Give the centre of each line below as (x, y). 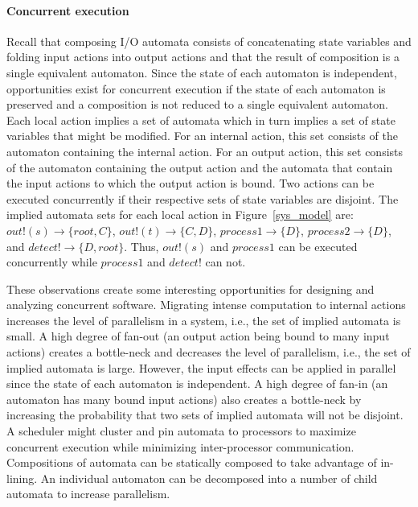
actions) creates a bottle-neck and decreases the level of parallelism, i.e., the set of (209, 352)
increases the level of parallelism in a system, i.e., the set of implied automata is (204, 320)
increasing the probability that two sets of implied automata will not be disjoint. (205, 415)
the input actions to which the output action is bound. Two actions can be (191, 183)
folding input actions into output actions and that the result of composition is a (203, 57)
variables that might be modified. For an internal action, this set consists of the (202, 136)
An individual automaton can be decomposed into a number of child (209, 478)
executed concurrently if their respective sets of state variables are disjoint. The (203, 198)
